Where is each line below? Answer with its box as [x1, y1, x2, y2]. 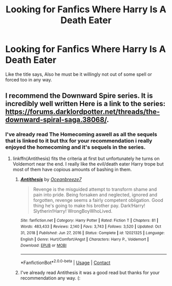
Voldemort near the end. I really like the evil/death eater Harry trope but [12, 160, 164, 167]
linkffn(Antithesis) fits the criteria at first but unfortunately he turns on [12, 155, 160, 161]
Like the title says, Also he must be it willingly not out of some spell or [5, 71, 152, 77]
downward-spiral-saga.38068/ [5, 115, 107, 124]
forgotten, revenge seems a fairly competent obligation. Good [33, 197, 164, 203]
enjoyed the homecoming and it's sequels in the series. [5, 144, 146, 151]
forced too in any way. [5, 76, 52, 83]
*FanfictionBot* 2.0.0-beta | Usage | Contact [20, 258, 111, 265]
